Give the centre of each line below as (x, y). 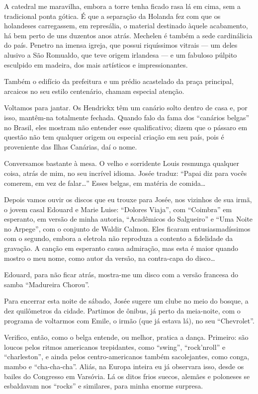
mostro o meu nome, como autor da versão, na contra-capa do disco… (110, 258)
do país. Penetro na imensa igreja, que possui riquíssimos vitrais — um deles (121, 45)
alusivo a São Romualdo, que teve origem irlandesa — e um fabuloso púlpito (121, 54)
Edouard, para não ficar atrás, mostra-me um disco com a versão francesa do (121, 275)
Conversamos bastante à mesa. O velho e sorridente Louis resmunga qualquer (122, 163)
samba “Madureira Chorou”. (47, 284)
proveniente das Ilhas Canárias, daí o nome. (71, 146)
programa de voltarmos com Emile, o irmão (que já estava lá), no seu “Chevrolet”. (129, 320)
